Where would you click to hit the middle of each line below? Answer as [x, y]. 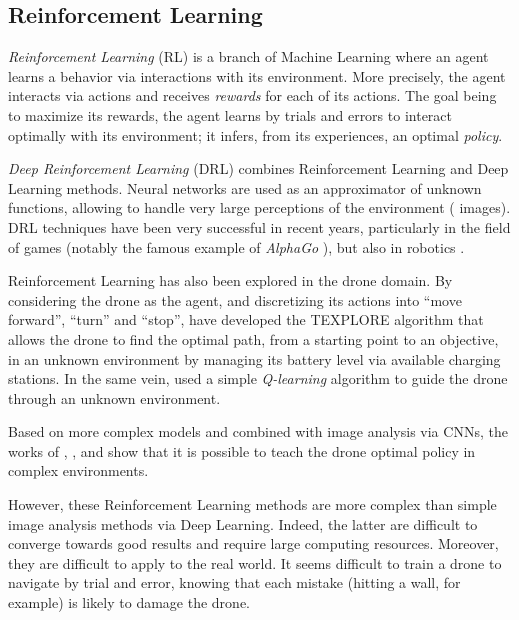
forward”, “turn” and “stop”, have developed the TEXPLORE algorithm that [246, 319]
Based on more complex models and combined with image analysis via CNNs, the [258, 431]
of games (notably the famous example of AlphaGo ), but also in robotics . [236, 246]
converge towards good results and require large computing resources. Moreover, [253, 543]
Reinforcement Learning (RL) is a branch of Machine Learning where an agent [248, 56]
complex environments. [78, 470]
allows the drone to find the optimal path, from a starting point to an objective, [253, 338]
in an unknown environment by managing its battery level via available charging [254, 358]
